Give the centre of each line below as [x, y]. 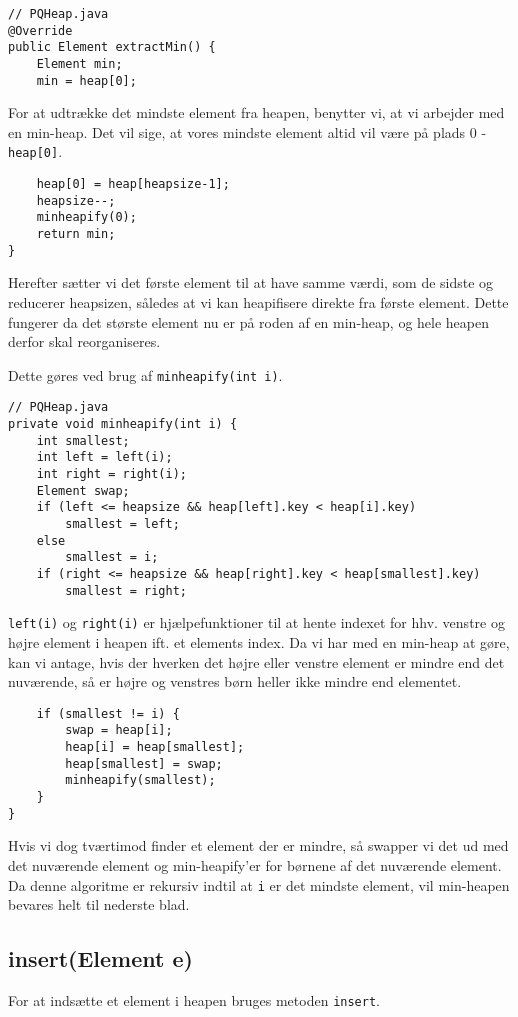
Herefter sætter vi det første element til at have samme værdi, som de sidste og [251, 282]
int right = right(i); [111, 474]
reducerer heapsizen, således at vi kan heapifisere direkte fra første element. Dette [258, 302]
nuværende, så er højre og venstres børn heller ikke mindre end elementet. [235, 681]
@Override [40, 30]
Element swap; [83, 490]
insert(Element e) [100, 958]
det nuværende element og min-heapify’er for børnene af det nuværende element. [255, 864]
